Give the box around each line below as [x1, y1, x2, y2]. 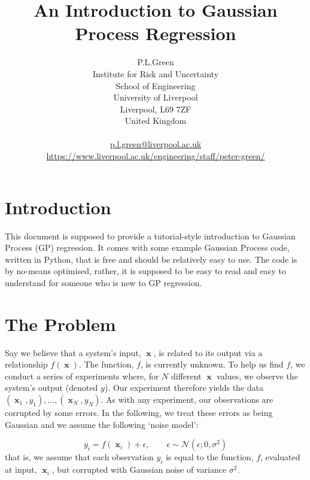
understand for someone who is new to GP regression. [5, 276, 202, 288]
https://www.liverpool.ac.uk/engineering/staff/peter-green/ [46, 150, 265, 162]
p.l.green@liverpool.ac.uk [110, 138, 202, 150]
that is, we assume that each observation [5, 451, 154, 463]
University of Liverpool [113, 91, 198, 104]
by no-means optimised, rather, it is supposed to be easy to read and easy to [5, 265, 286, 277]
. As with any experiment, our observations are [101, 393, 273, 406]
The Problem [5, 311, 116, 336]
